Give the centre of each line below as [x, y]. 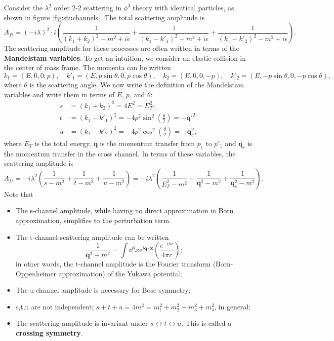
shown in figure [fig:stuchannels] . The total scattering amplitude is [104, 17]
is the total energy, [63, 143]
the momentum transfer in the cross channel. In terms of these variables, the [120, 153]
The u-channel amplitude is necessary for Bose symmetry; [103, 290]
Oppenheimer [36, 273]
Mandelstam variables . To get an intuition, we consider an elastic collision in [125, 57]
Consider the [23, 7]
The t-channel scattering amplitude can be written [92, 237]
